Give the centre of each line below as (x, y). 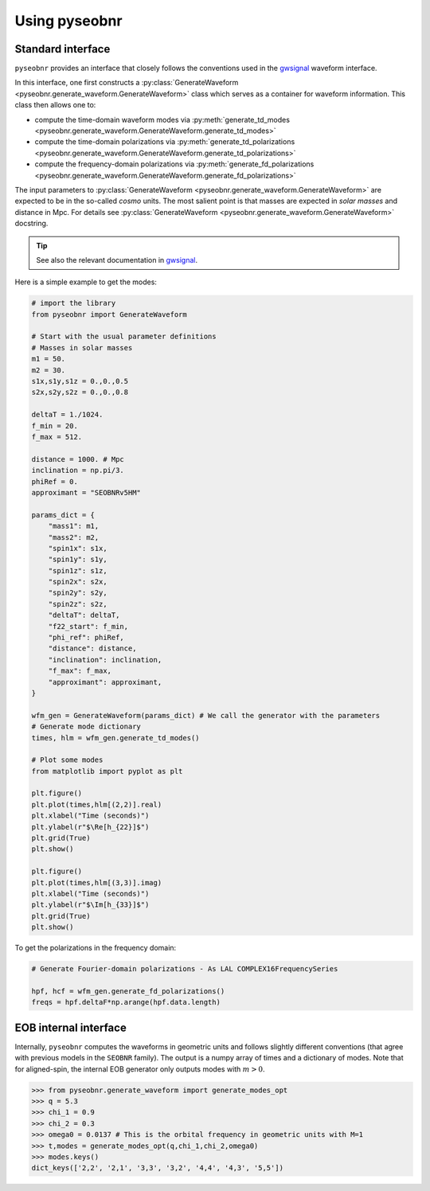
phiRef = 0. (55, 481)
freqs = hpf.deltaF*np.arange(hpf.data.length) (126, 1002)
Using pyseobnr (68, 21)
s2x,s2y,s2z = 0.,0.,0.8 (80, 392)
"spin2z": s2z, (78, 604)
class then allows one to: (55, 105)
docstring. (31, 224)
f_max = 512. (57, 437)
